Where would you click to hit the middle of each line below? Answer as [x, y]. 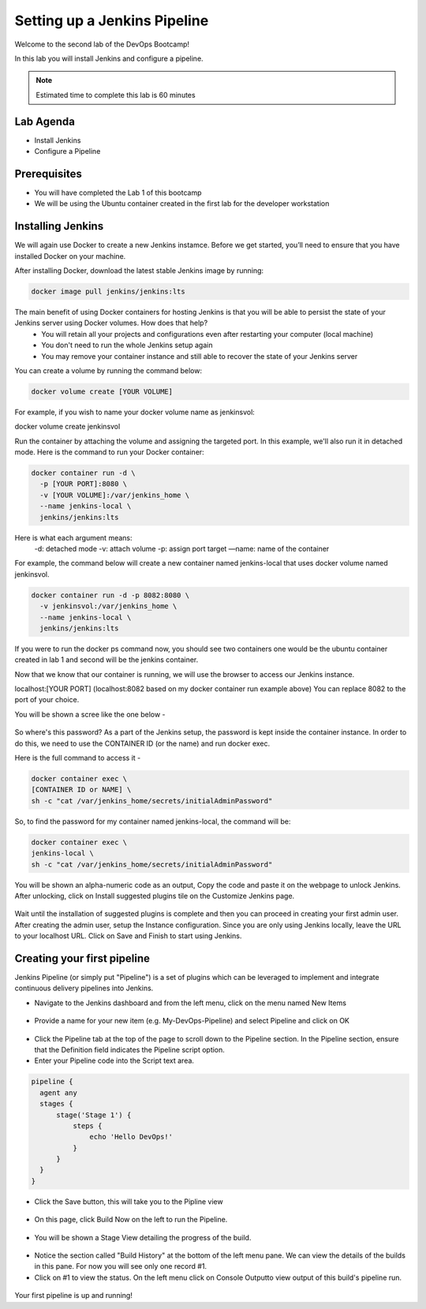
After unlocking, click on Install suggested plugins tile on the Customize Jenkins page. [155, 896]
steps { [87, 1126]
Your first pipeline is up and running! [74, 1296]
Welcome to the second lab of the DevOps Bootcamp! [102, 44]
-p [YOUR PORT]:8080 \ [84, 484]
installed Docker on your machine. [70, 256]
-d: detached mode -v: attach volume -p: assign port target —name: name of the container [182, 548]
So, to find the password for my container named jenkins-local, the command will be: [153, 821]
